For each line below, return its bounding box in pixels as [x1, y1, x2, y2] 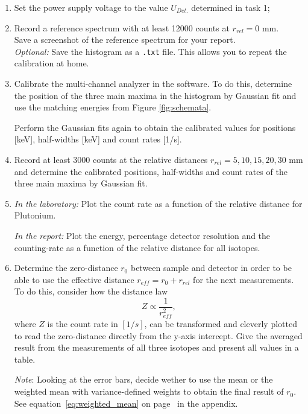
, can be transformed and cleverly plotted [144, 317, 297, 330]
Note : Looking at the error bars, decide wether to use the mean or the [14, 373, 273, 386]
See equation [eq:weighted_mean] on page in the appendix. [14, 396, 238, 409]
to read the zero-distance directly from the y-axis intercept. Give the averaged [14, 329, 303, 342]
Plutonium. [14, 209, 56, 221]
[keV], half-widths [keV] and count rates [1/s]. [14, 133, 182, 145]
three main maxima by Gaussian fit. [14, 177, 148, 189]
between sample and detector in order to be [130, 261, 292, 274]
